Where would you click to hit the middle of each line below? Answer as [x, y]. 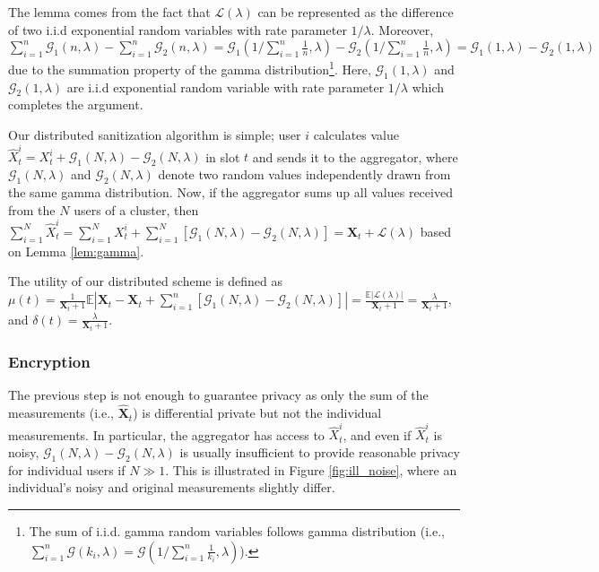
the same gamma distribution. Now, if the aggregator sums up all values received [230, 191]
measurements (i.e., [61, 413]
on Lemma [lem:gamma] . [76, 251]
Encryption [49, 361]
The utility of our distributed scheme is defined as [146, 281]
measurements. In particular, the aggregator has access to [166, 434]
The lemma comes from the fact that [109, 12]
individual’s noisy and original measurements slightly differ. [172, 487]
